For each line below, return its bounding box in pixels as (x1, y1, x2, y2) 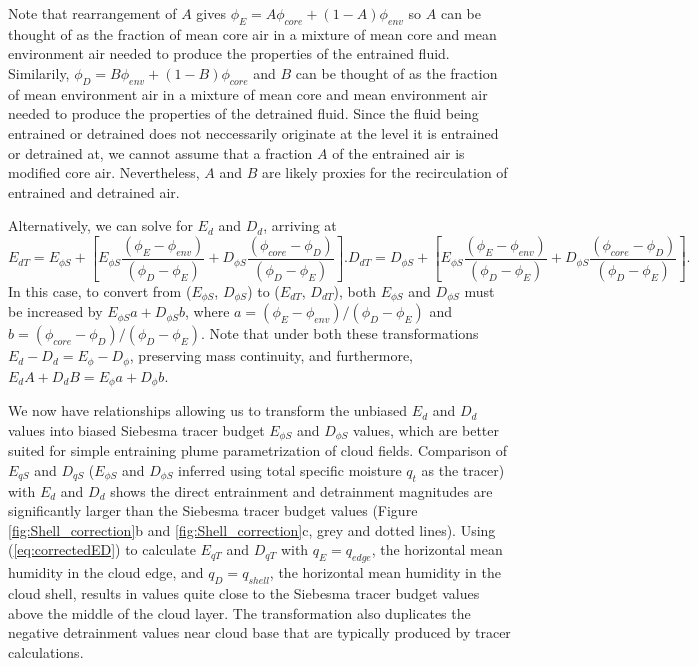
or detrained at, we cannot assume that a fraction (8, 142, 313, 163)
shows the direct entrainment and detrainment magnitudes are (110, 480, 493, 501)
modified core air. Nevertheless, (8, 162, 200, 183)
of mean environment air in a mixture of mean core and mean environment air (8, 83, 488, 104)
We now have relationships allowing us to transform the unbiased (8, 400, 408, 421)
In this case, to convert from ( (8, 280, 192, 301)
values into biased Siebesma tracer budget (8, 419, 265, 440)
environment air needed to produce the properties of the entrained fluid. (8, 43, 450, 64)
